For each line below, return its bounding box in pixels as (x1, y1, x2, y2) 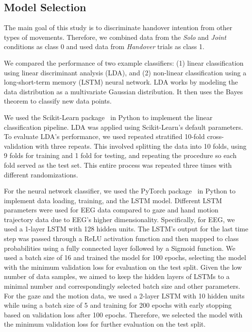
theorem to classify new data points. (4, 96, 112, 106)
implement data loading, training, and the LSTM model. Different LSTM (4, 195, 222, 205)
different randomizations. (4, 169, 78, 179)
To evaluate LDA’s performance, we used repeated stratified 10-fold (4, 131, 205, 141)
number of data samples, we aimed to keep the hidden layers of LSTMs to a (4, 271, 230, 281)
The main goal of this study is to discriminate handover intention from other (4, 22, 233, 33)
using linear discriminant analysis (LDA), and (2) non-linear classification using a (4, 67, 247, 77)
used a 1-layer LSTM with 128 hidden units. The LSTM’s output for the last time (4, 224, 249, 234)
